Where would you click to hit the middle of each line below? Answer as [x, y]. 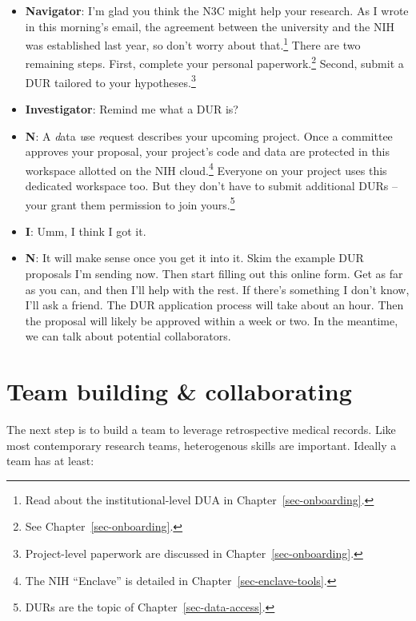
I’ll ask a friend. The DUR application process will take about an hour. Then [214, 305]
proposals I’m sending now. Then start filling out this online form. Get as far [214, 273]
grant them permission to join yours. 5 [143, 203]
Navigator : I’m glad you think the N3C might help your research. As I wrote [217, 10]
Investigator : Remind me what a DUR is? [132, 108]
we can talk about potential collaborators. [128, 336]
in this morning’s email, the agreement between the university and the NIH [210, 26]
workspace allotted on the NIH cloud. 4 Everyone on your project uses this [206, 169]
